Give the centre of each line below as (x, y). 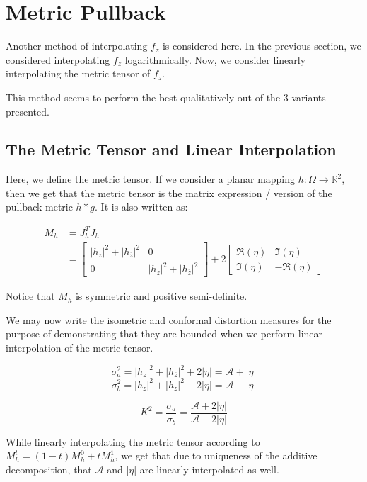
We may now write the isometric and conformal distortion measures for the (169, 319)
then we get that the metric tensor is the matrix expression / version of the (169, 192)
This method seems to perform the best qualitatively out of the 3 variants (166, 97)
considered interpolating (58, 59)
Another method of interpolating (77, 46)
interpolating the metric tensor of (78, 73)
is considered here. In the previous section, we (262, 46)
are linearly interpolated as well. (209, 469)
